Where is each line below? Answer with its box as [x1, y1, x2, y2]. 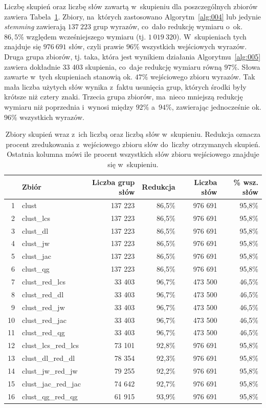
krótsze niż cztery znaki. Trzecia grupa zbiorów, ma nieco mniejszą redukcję [4, 91, 243, 102]
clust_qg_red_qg [22, 391, 78, 401]
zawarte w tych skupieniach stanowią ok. [4, 71, 133, 82]
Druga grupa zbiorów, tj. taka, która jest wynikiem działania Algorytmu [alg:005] [4, 51, 261, 62]
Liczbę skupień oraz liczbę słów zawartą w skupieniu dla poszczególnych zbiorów [4, 1, 258, 11]
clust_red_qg [22, 327, 65, 338]
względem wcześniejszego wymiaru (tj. [26, 31, 146, 42]
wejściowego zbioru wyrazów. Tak [150, 71, 255, 82]
